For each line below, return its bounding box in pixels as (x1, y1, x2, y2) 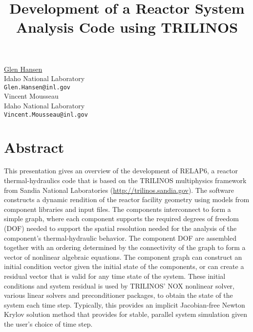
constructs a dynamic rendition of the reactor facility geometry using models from (4, 194, 250, 205)
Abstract (4, 137, 64, 157)
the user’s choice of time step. (4, 318, 93, 329)
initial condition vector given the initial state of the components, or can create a (4, 261, 244, 271)
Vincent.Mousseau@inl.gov (4, 111, 88, 118)
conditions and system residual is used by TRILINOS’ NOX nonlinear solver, (4, 280, 234, 290)
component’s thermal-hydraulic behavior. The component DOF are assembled (4, 232, 236, 243)
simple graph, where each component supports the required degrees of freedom (4, 213, 239, 224)
